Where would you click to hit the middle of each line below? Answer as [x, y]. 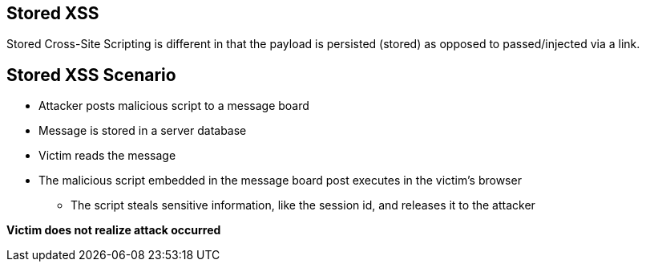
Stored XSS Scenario [91, 75]
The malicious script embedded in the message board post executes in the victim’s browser [280, 181]
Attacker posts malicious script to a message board [174, 106]
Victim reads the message [107, 156]
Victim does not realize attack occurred [114, 230]
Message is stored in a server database [143, 131]
